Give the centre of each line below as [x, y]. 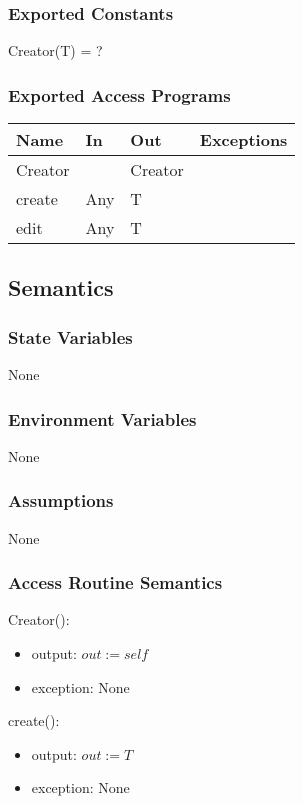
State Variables [70, 336]
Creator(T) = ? [55, 50]
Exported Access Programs [119, 94]
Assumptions [61, 500]
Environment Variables [102, 418]
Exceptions [243, 140]
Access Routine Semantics [115, 582]
